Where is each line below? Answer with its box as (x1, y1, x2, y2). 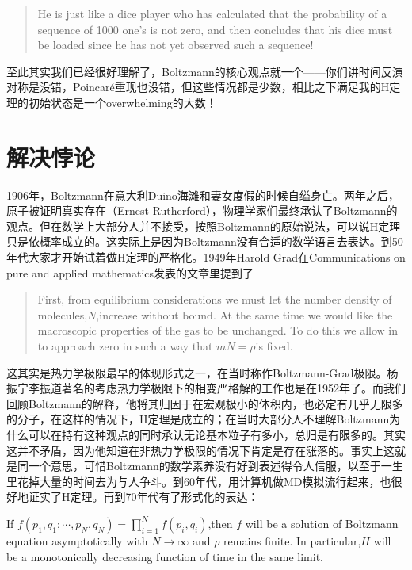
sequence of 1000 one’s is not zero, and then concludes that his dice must (37, 21, 393, 37)
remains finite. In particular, (223, 532, 361, 549)
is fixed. (255, 338, 293, 354)
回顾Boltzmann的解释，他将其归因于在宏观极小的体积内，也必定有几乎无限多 (6, 395, 403, 411)
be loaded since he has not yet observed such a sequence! (37, 36, 314, 53)
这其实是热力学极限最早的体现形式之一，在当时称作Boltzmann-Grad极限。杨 (6, 364, 399, 381)
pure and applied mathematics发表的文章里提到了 (6, 264, 254, 281)
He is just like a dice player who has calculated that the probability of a (37, 6, 387, 21)
